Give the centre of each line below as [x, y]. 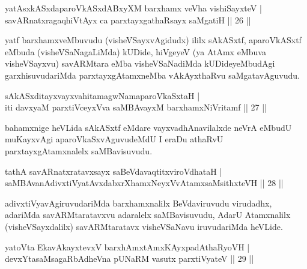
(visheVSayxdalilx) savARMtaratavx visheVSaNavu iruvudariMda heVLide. [144, 226]
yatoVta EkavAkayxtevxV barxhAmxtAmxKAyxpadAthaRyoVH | [127, 246]
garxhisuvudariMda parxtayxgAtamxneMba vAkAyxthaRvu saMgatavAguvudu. [152, 75]
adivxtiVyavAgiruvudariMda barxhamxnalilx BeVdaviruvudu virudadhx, [138, 203]
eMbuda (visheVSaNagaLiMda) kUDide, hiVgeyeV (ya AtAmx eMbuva [135, 51]
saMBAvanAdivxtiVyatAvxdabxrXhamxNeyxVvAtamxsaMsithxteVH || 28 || [144, 183]
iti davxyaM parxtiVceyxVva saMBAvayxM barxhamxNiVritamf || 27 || [136, 107]
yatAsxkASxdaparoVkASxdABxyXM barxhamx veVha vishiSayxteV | [133, 8]
